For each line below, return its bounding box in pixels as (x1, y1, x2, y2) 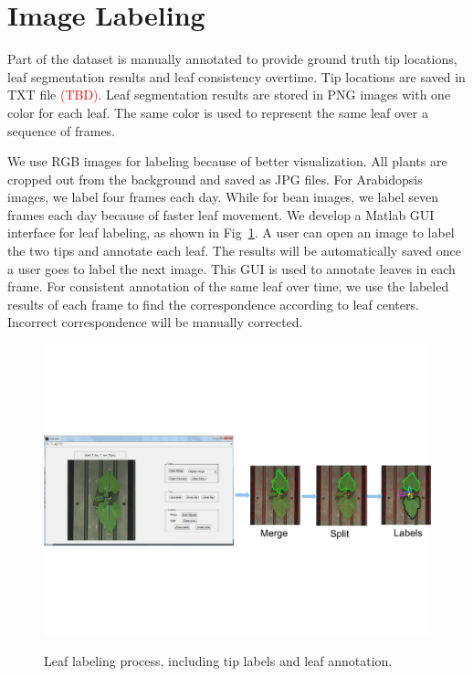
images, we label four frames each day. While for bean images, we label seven (7, 187, 439, 206)
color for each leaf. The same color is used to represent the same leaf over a (7, 102, 428, 121)
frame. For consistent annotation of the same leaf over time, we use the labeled (7, 277, 449, 296)
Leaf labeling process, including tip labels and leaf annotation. (44, 650, 393, 670)
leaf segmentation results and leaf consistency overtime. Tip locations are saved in (7, 67, 466, 86)
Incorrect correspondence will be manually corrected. (7, 312, 303, 332)
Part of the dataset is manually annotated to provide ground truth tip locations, (7, 49, 457, 69)
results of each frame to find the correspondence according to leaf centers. (7, 294, 419, 313)
